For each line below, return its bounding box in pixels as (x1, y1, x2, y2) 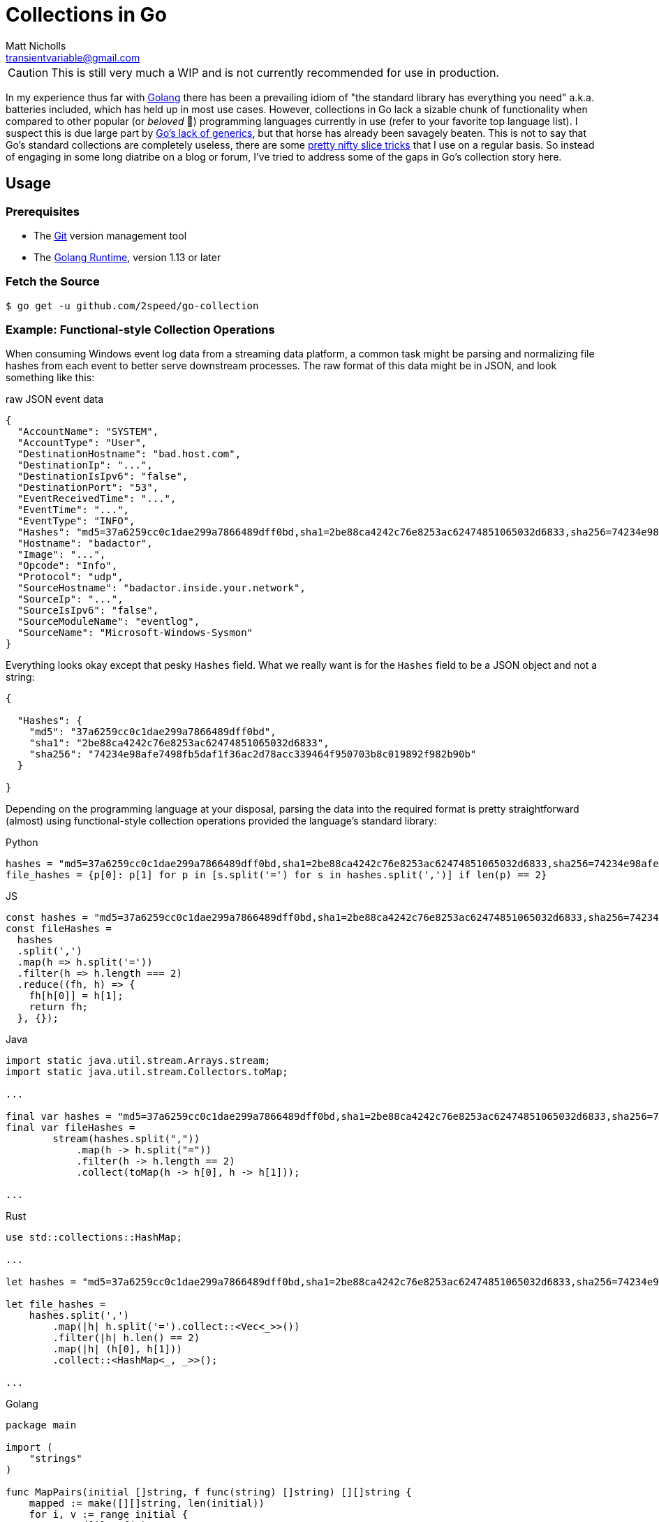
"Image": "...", (17, 549, 106, 561)
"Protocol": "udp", (17, 571, 124, 583)
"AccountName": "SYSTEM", (17, 426, 159, 438)
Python (6, 836, 38, 849)
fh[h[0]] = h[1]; (29, 990, 124, 1002)
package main (6, 1419, 77, 1431)
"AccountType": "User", (17, 437, 147, 449)
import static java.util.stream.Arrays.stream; (6, 1055, 271, 1067)
